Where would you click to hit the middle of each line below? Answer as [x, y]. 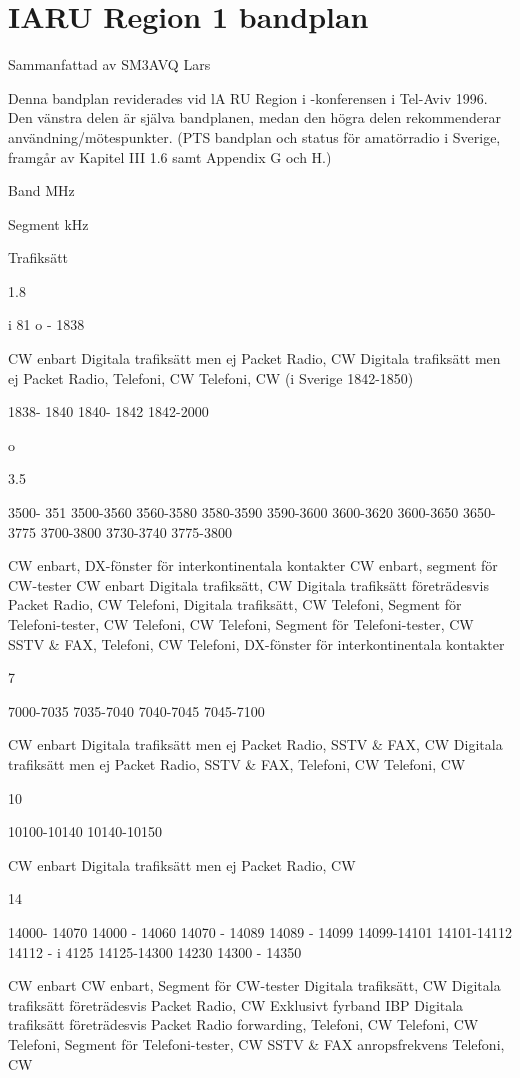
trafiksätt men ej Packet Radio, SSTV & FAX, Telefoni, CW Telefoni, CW [237, 763]
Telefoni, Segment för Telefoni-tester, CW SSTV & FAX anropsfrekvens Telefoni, [256, 1043]
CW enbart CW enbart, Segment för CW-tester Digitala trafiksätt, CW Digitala [254, 985]
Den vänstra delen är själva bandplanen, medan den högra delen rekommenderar [254, 117]
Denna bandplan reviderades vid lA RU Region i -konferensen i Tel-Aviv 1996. [248, 97]
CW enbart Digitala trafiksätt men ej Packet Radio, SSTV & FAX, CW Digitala [255, 744]
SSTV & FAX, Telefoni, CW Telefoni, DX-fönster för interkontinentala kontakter [256, 643]
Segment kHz [48, 223]
